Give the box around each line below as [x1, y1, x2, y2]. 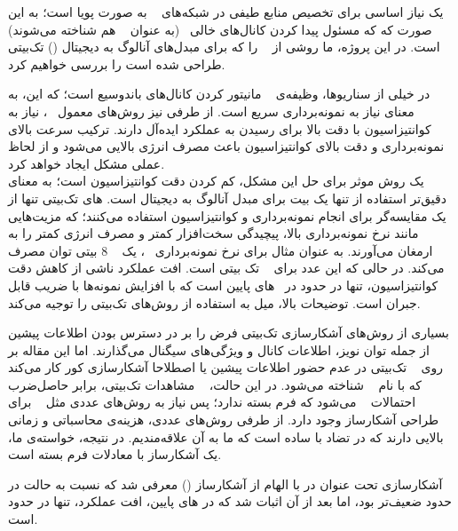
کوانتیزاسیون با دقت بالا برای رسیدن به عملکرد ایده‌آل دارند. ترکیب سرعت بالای [8, 119, 431, 138]
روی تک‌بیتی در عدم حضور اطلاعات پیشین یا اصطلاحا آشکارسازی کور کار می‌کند [8, 358, 443, 376]
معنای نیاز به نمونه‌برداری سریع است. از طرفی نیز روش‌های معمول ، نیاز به [8, 101, 415, 120]
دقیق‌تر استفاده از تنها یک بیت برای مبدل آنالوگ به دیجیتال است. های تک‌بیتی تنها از [8, 188, 446, 207]
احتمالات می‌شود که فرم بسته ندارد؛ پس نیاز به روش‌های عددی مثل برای [8, 392, 416, 411]
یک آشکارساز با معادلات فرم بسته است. [8, 445, 222, 464]
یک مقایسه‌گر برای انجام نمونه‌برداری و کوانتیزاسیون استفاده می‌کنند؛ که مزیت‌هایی [8, 206, 446, 225]
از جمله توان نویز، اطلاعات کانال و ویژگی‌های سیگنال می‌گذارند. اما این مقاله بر [8, 340, 430, 359]
